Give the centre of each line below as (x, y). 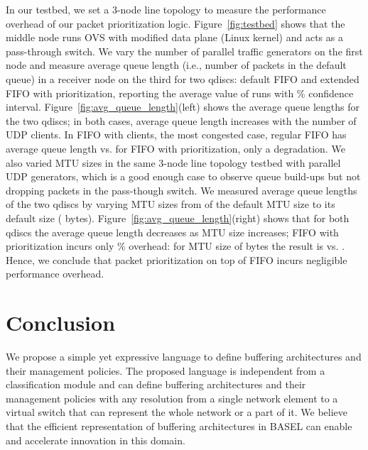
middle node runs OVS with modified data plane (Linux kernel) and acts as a (174, 37)
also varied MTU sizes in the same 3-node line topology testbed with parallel (173, 162)
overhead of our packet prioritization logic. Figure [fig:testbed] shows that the (175, 23)
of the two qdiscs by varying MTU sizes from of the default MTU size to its (171, 204)
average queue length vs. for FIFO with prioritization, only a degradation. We (175, 148)
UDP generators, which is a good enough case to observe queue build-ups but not (183, 176)
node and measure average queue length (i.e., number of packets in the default (176, 65)
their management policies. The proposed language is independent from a (166, 370)
